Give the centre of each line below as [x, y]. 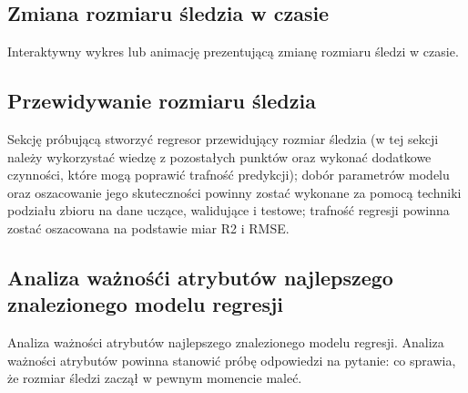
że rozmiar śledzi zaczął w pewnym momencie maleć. [155, 378]
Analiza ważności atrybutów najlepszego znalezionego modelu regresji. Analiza [226, 342]
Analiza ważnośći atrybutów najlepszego [200, 277]
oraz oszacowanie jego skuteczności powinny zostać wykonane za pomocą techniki [234, 192]
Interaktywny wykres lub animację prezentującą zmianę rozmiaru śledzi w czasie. [233, 52]
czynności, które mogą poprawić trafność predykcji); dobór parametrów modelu [229, 175]
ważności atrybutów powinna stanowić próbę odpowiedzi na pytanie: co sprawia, [232, 360]
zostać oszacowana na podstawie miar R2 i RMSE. [148, 228]
